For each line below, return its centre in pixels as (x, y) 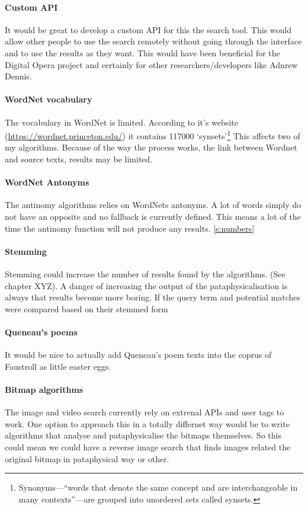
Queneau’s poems (41, 332)
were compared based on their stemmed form (86, 308)
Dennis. (18, 76)
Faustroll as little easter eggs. (58, 366)
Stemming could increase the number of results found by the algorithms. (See (145, 273)
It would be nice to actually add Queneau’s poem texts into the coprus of (138, 355)
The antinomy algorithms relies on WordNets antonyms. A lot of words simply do (153, 205)
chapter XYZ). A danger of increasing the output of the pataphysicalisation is (146, 285)
